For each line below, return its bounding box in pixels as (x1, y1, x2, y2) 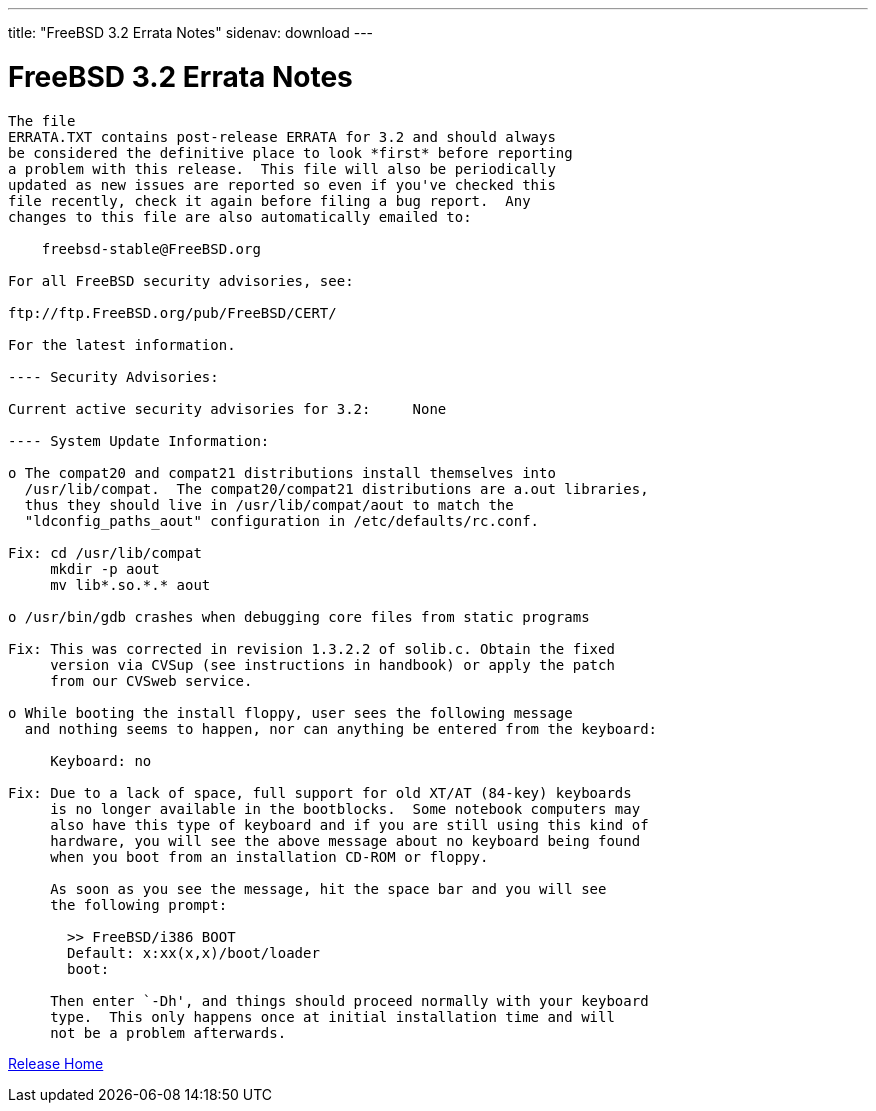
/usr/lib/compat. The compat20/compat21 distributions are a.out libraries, (24, 480, 649, 497)
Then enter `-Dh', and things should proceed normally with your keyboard (50, 992, 649, 1009)
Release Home (8, 1054, 104, 1072)
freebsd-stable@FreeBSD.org (41, 240, 261, 257)
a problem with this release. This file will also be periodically (8, 160, 556, 177)
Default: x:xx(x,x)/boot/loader (67, 944, 320, 961)
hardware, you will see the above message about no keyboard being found (50, 832, 641, 849)
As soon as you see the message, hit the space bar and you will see (50, 880, 607, 897)
